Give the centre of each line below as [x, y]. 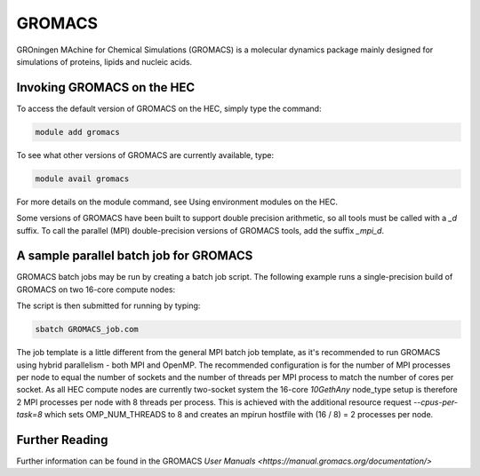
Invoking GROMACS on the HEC [106, 87]
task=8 [30, 415]
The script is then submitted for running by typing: [108, 305]
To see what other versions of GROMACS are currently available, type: [145, 155]
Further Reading [62, 440]
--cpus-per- [436, 402]
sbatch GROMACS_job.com [87, 329]
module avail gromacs [82, 178]
